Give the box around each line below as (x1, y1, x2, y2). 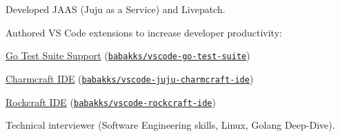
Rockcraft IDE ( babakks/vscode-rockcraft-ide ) (6, 94, 216, 109)
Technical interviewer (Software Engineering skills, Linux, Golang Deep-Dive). (6, 118, 335, 132)
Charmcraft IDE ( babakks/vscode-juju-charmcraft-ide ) (6, 71, 254, 85)
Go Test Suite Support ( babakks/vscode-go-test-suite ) (6, 48, 250, 63)
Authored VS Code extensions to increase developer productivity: (6, 25, 282, 39)
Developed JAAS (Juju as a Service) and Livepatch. (6, 2, 226, 16)
